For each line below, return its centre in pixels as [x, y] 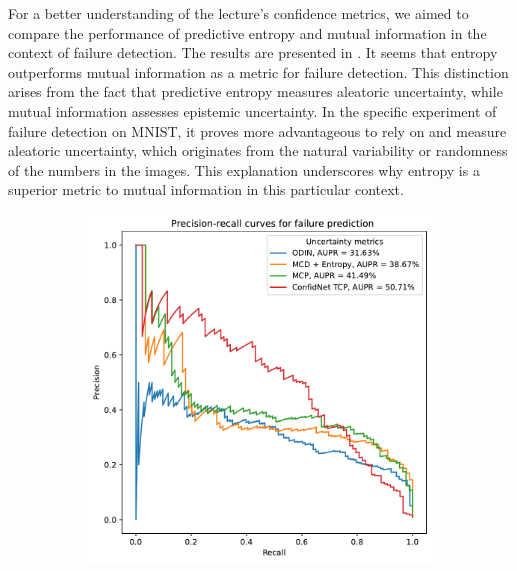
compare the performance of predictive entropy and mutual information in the [247, 32]
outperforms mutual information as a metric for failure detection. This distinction [258, 71]
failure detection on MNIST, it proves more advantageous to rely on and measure [257, 130]
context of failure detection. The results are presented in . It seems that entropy [253, 52]
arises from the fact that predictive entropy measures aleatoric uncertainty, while [255, 91]
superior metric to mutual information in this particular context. [206, 189]
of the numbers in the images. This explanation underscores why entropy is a [244, 169]
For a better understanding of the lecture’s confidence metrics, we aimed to [238, 13]
